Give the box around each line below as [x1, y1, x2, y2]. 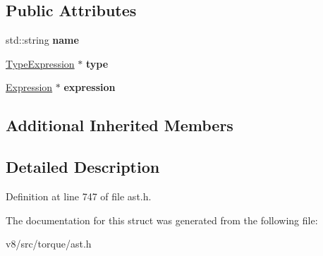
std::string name [6, 32, 79, 47]
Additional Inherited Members [6, 114, 233, 136]
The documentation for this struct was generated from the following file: [6, 212, 318, 227]
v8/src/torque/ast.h [6, 236, 92, 251]
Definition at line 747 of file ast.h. [6, 188, 152, 203]
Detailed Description [6, 156, 160, 178]
